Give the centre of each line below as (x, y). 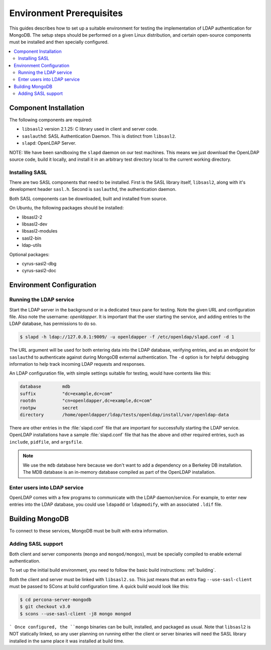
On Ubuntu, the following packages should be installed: (66, 208)
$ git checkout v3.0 (45, 607)
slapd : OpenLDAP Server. (49, 143)
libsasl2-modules (40, 231)
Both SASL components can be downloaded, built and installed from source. (88, 198)
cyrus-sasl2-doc (39, 271)
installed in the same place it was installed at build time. (67, 641)
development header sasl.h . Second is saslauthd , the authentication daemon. (93, 189)
